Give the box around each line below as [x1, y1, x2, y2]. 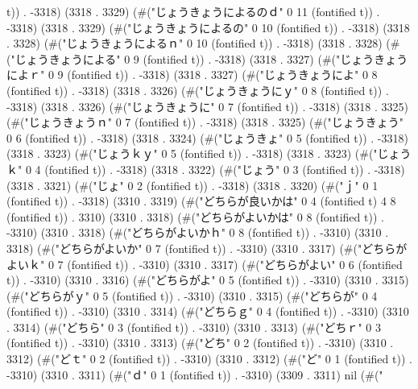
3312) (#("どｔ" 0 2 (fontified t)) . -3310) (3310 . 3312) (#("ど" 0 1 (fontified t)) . [6, 350, 412, 367]
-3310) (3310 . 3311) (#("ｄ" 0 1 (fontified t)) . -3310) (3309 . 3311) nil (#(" [6, 366, 383, 383]
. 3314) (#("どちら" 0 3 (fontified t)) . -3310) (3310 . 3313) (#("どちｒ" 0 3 [6, 318, 382, 335]
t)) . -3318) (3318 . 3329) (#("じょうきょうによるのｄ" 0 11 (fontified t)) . [6, 3, 380, 19]
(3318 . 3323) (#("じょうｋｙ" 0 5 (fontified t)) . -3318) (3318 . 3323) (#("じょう [6, 145, 412, 162]
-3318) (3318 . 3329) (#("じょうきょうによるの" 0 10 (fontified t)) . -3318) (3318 [6, 19, 410, 35]
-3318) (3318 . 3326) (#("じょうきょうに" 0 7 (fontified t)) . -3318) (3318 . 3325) [6, 97, 408, 114]
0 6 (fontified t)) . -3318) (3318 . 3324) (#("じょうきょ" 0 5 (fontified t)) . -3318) [6, 129, 408, 146]
